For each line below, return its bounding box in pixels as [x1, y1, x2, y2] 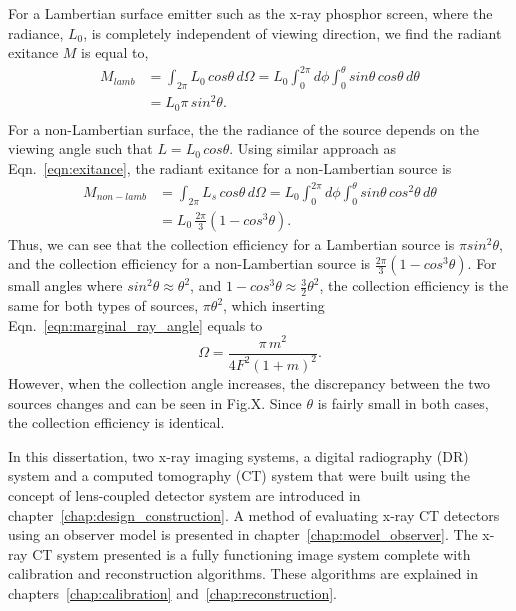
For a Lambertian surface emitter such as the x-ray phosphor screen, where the [8, 3, 493, 23]
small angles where [8, 275, 123, 296]
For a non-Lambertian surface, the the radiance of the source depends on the [8, 118, 479, 139]
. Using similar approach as [229, 138, 396, 159]
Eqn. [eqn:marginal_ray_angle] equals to [8, 314, 263, 335]
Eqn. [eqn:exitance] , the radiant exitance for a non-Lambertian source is [8, 157, 452, 178]
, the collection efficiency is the [319, 275, 509, 296]
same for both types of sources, [8, 295, 199, 316]
